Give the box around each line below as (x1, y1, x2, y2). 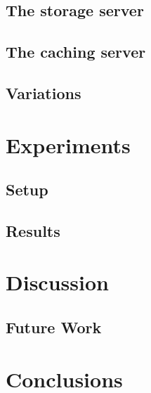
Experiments (6, 130, 131, 159)
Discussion (6, 268, 109, 297)
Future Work (6, 316, 102, 338)
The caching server (6, 41, 146, 63)
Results (6, 219, 60, 241)
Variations (6, 82, 81, 103)
